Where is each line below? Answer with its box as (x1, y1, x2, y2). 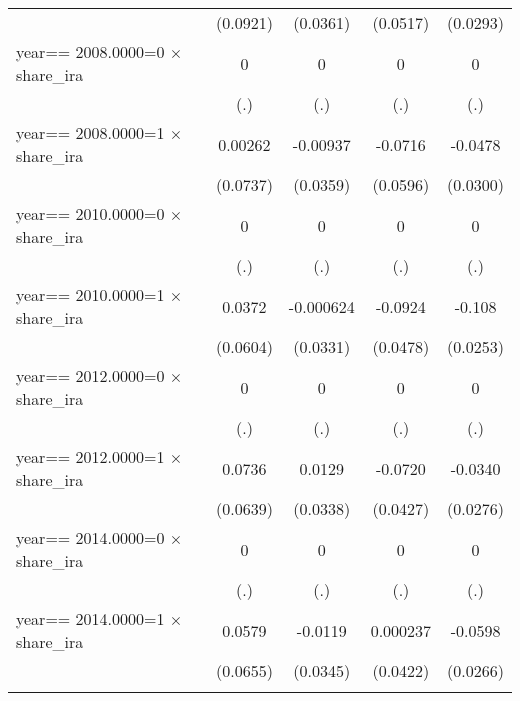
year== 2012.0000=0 (16, 364, 165, 387)
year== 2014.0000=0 (16, 526, 165, 549)
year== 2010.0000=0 (16, 202, 165, 225)
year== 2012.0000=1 (16, 445, 165, 468)
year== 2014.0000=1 (16, 607, 165, 630)
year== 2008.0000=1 (16, 121, 165, 144)
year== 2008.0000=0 (16, 40, 165, 63)
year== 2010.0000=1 (16, 283, 165, 306)
